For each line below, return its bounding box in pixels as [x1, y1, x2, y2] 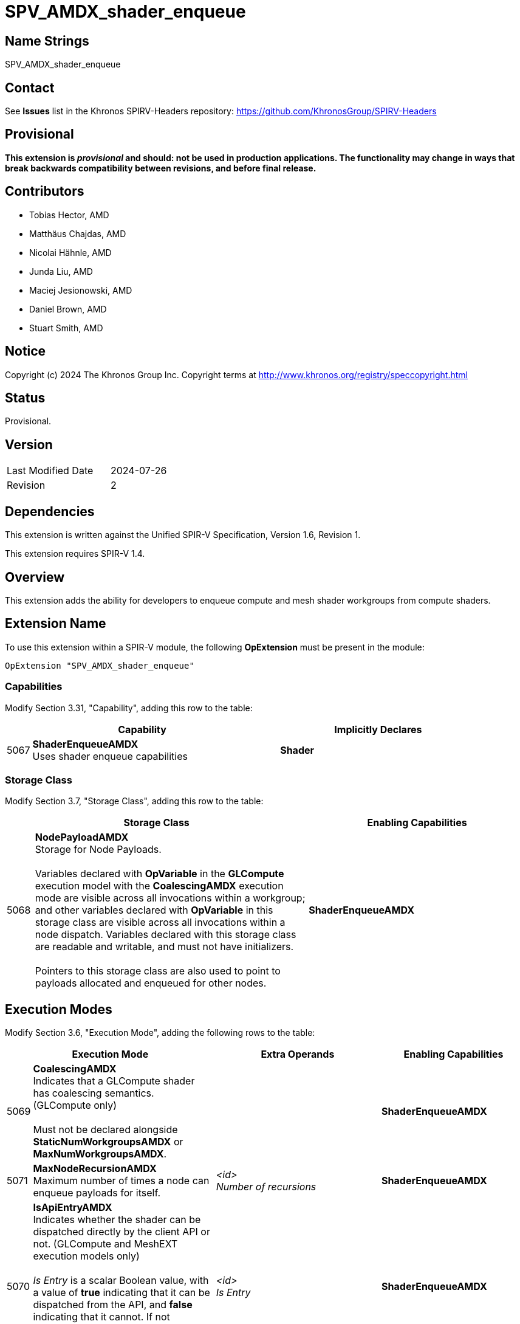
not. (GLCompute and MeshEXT [33, 1238, 178, 1250]
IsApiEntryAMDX [33, 1201, 112, 1214]
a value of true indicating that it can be [33, 1286, 210, 1299]
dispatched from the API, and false [33, 1298, 193, 1311]
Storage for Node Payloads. [35, 843, 162, 856]
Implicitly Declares [334, 723, 422, 736]
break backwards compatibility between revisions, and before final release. [5, 162, 316, 173]
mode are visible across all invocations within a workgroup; [35, 892, 306, 905]
